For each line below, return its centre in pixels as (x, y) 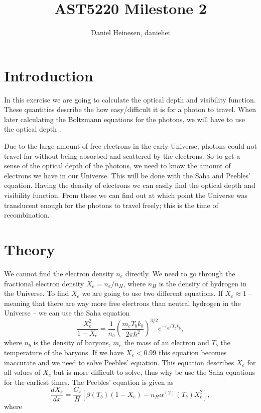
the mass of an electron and (167, 342)
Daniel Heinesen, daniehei (130, 32)
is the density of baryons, (72, 342)
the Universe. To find (37, 293)
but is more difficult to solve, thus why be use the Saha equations (154, 372)
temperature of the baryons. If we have (64, 352)
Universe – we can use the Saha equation (67, 313)
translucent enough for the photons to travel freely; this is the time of (111, 205)
